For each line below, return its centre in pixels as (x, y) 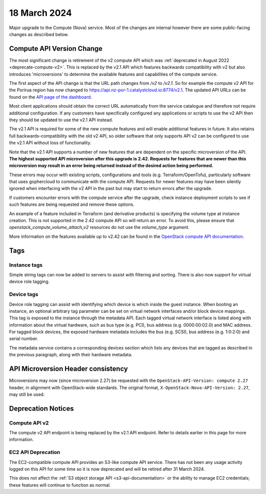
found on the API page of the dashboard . (50, 97)
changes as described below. (39, 34)
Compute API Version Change (56, 49)
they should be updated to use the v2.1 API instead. (61, 120)
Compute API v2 (29, 423)
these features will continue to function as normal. (60, 485)
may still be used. (27, 394)
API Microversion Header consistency (68, 369)
